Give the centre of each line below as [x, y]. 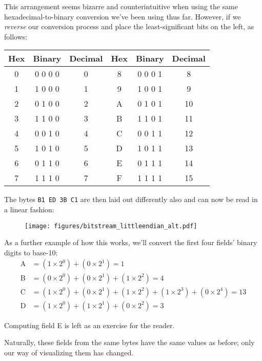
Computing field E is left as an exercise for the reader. [89, 325]
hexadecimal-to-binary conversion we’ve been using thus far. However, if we [123, 16]
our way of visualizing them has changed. [69, 352]
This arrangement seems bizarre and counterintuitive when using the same [121, 6]
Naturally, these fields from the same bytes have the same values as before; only [129, 342]
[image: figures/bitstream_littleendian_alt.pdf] [111, 226]
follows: [16, 36]
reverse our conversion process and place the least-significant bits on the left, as [129, 26]
